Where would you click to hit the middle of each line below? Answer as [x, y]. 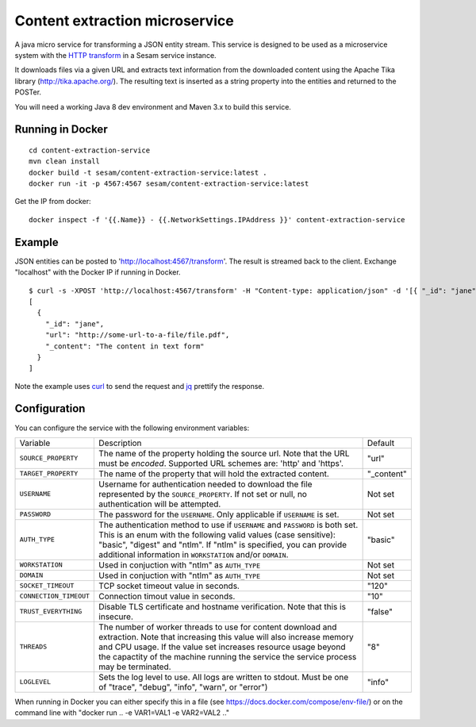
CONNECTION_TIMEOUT [55, 596]
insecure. [116, 617]
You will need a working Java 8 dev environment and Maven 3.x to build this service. [153, 106]
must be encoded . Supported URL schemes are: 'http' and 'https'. [221, 463]
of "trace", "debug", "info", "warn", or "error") [183, 687]
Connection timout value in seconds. [167, 596]
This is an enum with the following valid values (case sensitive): [217, 534]
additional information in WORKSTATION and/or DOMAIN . [194, 554]
